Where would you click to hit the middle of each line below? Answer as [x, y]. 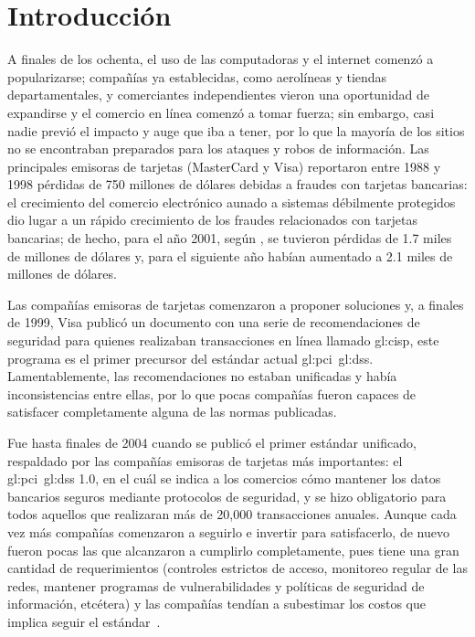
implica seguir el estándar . [84, 621]
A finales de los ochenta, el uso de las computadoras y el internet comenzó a [221, 59]
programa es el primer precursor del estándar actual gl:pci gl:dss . [190, 358]
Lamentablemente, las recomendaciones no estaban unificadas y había [202, 376]
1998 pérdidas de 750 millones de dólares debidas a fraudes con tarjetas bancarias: [237, 184]
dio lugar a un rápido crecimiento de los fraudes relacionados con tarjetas [212, 220]
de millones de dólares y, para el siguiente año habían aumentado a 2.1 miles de [230, 255]
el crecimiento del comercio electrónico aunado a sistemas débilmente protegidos [232, 202]
